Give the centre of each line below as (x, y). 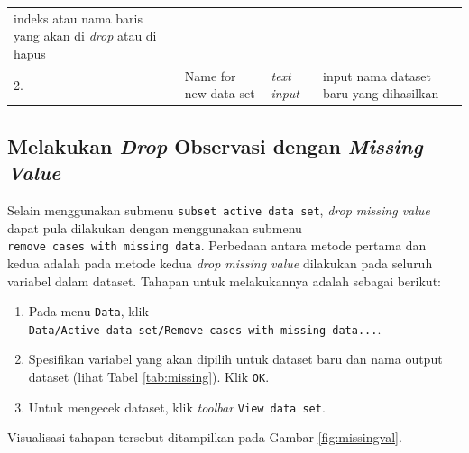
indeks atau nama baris (78, 18)
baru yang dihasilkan (381, 93)
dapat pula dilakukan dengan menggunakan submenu (155, 227)
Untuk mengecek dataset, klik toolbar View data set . (177, 407)
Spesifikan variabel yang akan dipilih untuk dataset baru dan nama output (235, 359)
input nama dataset (377, 75)
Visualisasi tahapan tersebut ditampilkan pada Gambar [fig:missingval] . (205, 437)
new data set (220, 93)
